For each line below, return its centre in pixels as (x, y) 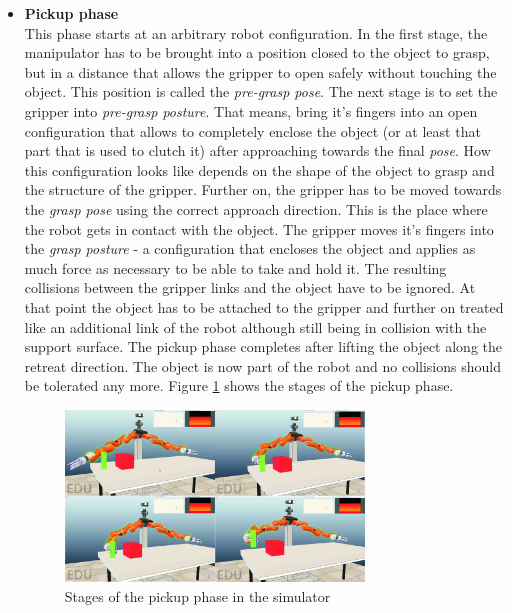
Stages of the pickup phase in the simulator (197, 595)
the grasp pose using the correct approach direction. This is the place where (256, 208)
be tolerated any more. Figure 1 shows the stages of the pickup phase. (239, 385)
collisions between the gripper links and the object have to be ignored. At (250, 287)
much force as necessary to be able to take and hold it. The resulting (235, 267)
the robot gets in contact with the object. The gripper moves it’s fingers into (259, 228)
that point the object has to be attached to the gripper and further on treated (264, 306)
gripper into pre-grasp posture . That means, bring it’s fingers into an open (251, 110)
